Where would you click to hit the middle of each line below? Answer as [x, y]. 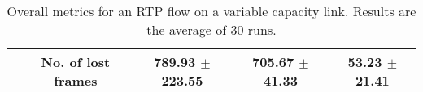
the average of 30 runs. [211, 29]
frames [76, 80]
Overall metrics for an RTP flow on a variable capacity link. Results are [211, 11]
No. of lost [76, 62]
